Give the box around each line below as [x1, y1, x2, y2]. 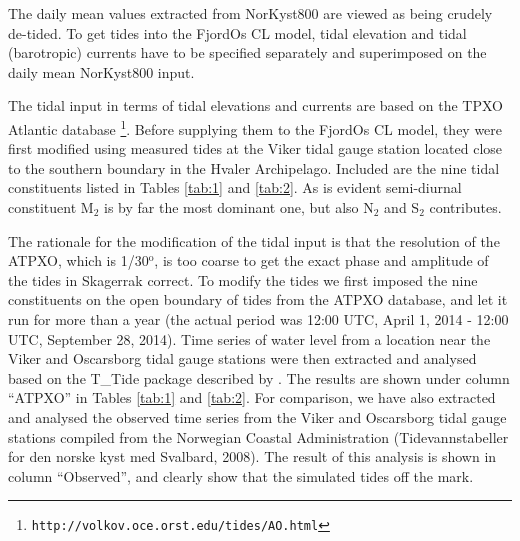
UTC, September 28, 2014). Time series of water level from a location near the [8, 328, 491, 349]
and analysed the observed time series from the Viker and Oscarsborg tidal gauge [8, 406, 507, 427]
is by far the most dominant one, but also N [103, 197, 374, 217]
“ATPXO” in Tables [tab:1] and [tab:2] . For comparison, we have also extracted [8, 387, 496, 408]
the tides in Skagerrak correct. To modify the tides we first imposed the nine [8, 269, 478, 290]
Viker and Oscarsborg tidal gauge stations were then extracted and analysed [8, 348, 477, 369]
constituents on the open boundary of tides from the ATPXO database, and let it [8, 289, 508, 310]
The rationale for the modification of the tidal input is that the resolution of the [8, 230, 500, 251]
